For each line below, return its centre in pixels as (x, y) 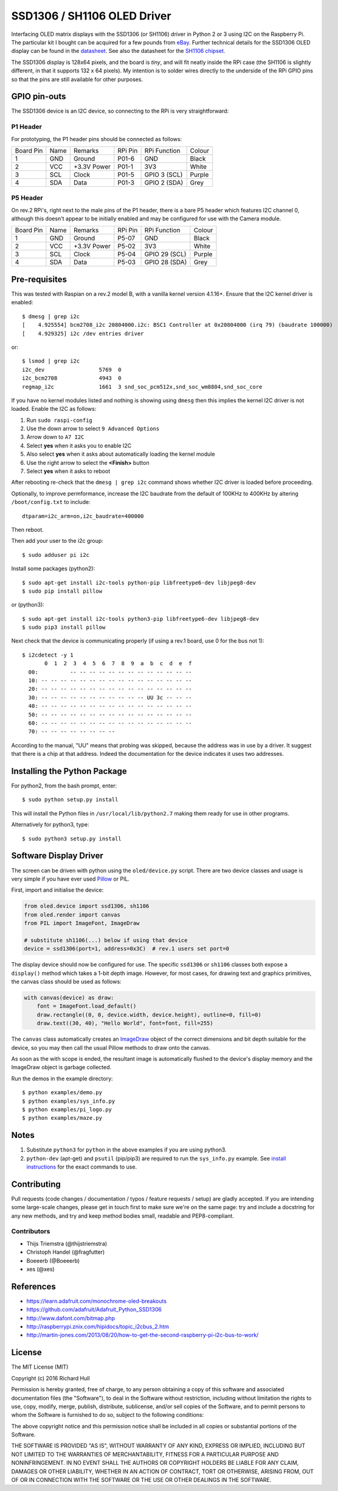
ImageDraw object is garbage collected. (61, 1067)
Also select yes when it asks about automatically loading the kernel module (121, 454)
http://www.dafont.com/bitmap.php (71, 1318)
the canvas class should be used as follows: (66, 982)
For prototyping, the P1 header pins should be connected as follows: (97, 139)
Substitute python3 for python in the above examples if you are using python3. (127, 1150)
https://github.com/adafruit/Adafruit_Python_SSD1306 (94, 1310)
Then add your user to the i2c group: (57, 541)
